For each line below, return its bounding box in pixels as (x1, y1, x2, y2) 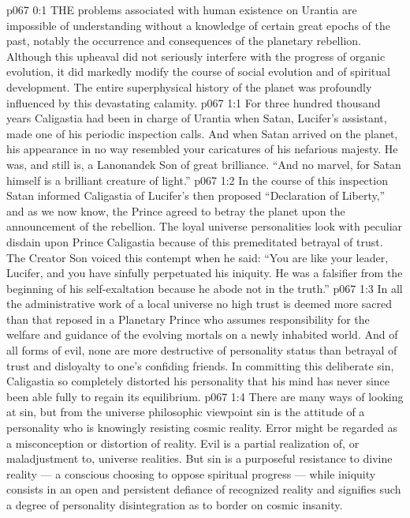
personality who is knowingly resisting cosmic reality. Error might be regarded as (6, 419, 398, 436)
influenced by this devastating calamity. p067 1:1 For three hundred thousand (6, 94, 381, 111)
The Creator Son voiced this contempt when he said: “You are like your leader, (6, 249, 389, 265)
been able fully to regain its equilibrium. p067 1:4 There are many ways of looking (6, 388, 404, 404)
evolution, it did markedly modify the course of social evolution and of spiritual (6, 63, 390, 80)
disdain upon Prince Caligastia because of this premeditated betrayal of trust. (6, 233, 383, 250)
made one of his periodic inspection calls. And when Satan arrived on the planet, (6, 125, 398, 141)
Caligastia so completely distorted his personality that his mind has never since (6, 373, 390, 389)
